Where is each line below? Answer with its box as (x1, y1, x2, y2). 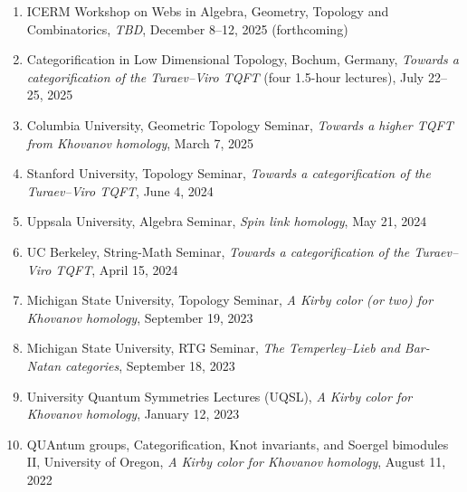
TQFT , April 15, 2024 (55, 260, 178, 279)
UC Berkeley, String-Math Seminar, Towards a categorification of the (26, 241, 410, 260)
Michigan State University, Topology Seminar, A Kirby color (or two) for (26, 290, 434, 309)
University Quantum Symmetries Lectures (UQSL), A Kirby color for (26, 386, 413, 405)
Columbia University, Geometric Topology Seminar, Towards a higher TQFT (26, 115, 453, 134)
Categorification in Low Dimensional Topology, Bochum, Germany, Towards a (26, 50, 459, 69)
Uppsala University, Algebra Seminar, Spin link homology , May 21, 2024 (26, 212, 427, 231)
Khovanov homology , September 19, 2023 (26, 307, 253, 326)
